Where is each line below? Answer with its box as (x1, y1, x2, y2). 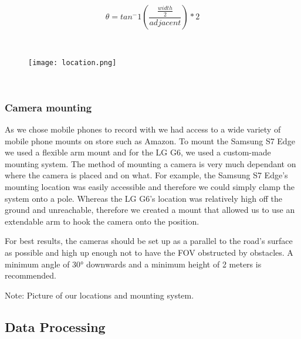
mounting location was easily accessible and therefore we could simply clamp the (5, 181, 295, 193)
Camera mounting (5, 100, 92, 114)
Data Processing (5, 317, 106, 335)
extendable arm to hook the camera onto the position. (5, 215, 199, 227)
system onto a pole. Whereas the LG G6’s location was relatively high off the (5, 192, 282, 204)
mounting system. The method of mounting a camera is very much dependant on (5, 157, 296, 169)
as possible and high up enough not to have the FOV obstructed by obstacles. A (5, 246, 293, 258)
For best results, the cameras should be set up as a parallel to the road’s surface (5, 235, 293, 247)
